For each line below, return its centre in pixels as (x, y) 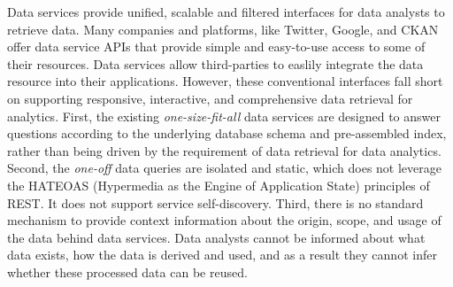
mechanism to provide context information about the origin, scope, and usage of (224, 220)
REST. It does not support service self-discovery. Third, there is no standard (215, 202)
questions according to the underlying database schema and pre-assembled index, (227, 133)
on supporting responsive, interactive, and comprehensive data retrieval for (210, 98)
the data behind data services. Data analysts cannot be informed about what (216, 237)
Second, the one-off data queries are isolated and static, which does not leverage (225, 168)
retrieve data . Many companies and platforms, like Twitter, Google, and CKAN (223, 29)
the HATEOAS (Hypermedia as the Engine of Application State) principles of (219, 185)
